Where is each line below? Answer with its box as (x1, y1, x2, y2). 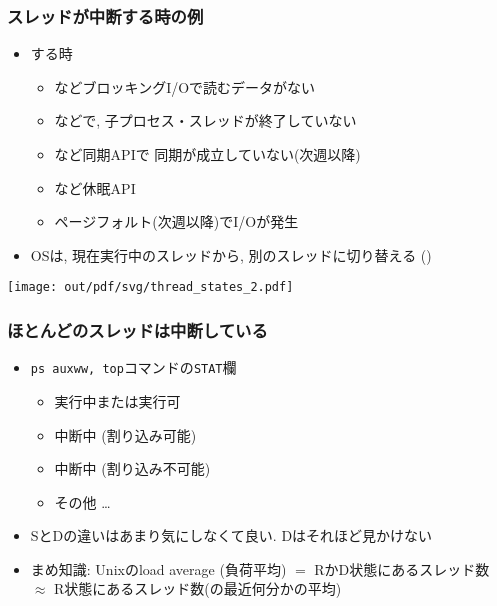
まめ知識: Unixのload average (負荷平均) (30, 558, 287, 579)
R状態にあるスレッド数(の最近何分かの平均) (54, 578, 342, 599)
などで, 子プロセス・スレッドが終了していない (54, 110, 357, 131)
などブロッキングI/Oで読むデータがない (54, 76, 316, 97)
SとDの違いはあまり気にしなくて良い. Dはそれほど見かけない (30, 525, 433, 546)
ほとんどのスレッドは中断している (7, 317, 268, 342)
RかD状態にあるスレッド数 (314, 558, 490, 579)
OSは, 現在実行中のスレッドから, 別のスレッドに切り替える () (30, 244, 432, 265)
